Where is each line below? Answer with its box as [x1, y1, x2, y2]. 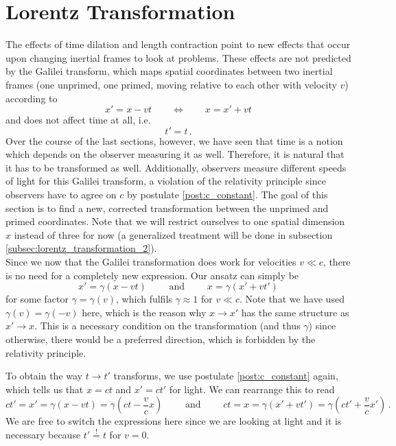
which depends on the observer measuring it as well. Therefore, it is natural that [5, 147, 345, 161]
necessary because [5, 427, 81, 441]
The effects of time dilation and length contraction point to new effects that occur [5, 37, 351, 51]
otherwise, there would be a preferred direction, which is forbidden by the [5, 332, 316, 346]
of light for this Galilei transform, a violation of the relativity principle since [5, 174, 326, 188]
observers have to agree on [5, 187, 117, 202]
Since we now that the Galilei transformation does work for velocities [5, 255, 296, 269]
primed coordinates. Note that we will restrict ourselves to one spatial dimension [5, 214, 345, 228]
